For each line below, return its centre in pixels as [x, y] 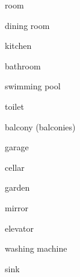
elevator [19, 228]
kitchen [18, 46]
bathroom [23, 65]
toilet [14, 106]
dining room [27, 25]
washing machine [36, 248]
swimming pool [33, 86]
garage [17, 147]
